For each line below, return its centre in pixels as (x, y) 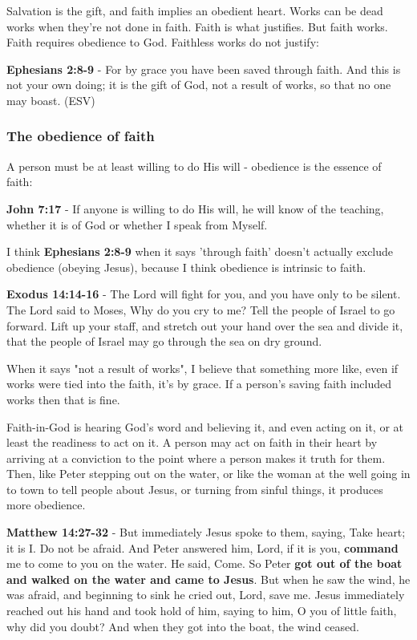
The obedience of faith (81, 136)
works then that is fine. (63, 399)
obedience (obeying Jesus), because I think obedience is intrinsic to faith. (186, 267)
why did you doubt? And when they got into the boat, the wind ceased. (183, 626)
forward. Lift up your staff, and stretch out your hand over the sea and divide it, (205, 325)
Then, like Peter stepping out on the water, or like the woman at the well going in (208, 474)
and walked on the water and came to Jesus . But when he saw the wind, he (208, 579)
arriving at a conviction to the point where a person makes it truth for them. (196, 458)
